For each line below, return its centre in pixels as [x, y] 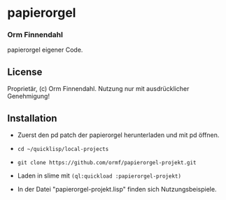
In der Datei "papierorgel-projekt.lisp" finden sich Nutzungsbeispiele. [117, 190]
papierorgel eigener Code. [45, 50]
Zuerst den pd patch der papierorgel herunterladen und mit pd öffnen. [118, 135]
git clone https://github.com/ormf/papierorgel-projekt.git [107, 163]
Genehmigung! [29, 97]
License [25, 72]
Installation [32, 118]
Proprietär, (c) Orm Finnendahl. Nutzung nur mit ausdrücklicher [98, 89]
